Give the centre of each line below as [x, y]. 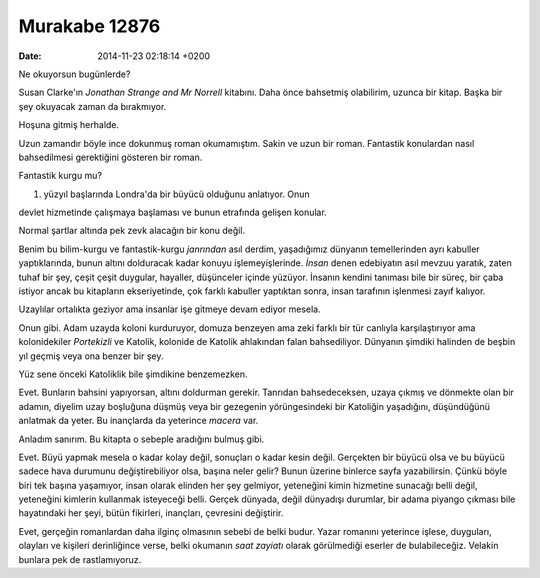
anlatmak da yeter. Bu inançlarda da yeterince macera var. [138, 421]
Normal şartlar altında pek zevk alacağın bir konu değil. [131, 231]
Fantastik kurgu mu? [60, 176]
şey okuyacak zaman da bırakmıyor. [92, 106]
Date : [30, 56]
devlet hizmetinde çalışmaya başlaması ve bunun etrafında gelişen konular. [172, 212]
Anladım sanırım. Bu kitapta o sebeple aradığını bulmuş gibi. [141, 439]
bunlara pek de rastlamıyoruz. [80, 559]
